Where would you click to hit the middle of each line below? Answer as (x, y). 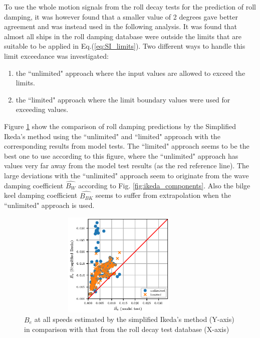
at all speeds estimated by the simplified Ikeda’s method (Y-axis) (134, 319)
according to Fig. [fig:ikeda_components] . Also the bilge (164, 185)
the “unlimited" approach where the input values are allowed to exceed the (131, 73)
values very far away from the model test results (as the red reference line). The (127, 165)
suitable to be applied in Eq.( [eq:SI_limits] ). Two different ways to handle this (125, 46)
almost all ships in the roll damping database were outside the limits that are (123, 36)
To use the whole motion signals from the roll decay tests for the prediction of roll (130, 7)
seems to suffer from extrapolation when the (163, 195)
